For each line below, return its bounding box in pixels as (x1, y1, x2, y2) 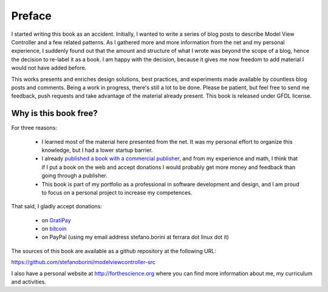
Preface (11, 9, 52, 22)
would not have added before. (11, 64, 87, 72)
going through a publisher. (41, 172, 108, 179)
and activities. (11, 278, 47, 285)
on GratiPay (41, 216, 71, 224)
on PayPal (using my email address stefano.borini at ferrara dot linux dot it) (41, 234, 229, 241)
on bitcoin (41, 225, 67, 233)
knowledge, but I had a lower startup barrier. (41, 146, 153, 154)
